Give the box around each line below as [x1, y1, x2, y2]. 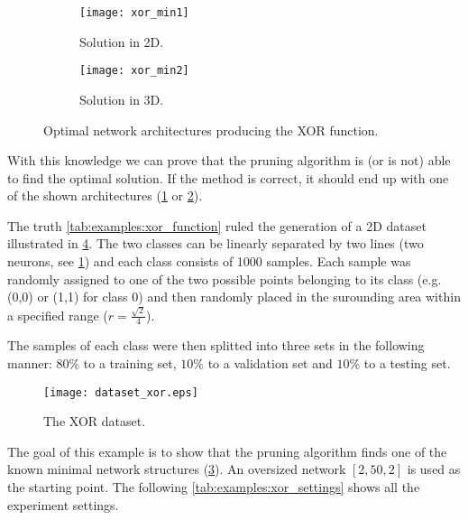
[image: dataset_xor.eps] [43, 385, 198, 399]
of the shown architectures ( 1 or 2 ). [7, 186, 203, 205]
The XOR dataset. [43, 412, 146, 431]
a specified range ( [7, 305, 108, 324]
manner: [7, 353, 52, 372]
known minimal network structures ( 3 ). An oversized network [7, 460, 346, 478]
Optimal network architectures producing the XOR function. [43, 120, 379, 139]
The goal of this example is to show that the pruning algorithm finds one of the [7, 441, 447, 460]
